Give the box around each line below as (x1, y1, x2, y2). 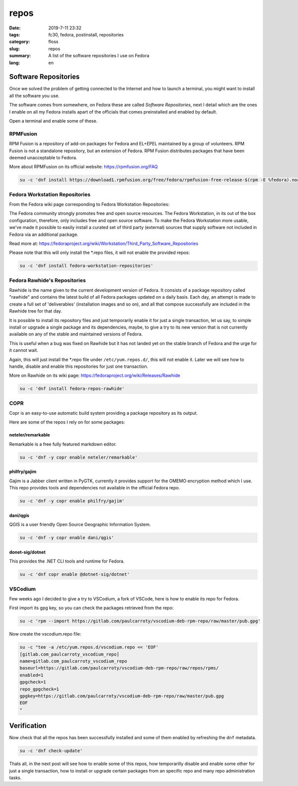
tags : (9, 31, 20, 37)
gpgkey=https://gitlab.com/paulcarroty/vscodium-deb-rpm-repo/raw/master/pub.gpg (19, 693, 224, 699)
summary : (9, 53, 31, 59)
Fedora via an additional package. (9, 231, 79, 237)
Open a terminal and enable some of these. (9, 117, 98, 124)
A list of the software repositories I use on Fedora (48, 53, 149, 59)
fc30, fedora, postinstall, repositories (48, 31, 124, 37)
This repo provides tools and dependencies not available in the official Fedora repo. (9, 485, 180, 491)
